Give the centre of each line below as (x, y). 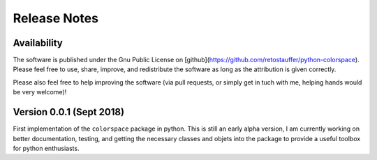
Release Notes (56, 18)
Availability (38, 43)
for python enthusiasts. (46, 148)
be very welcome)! (40, 92)
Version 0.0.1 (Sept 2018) (69, 112)
